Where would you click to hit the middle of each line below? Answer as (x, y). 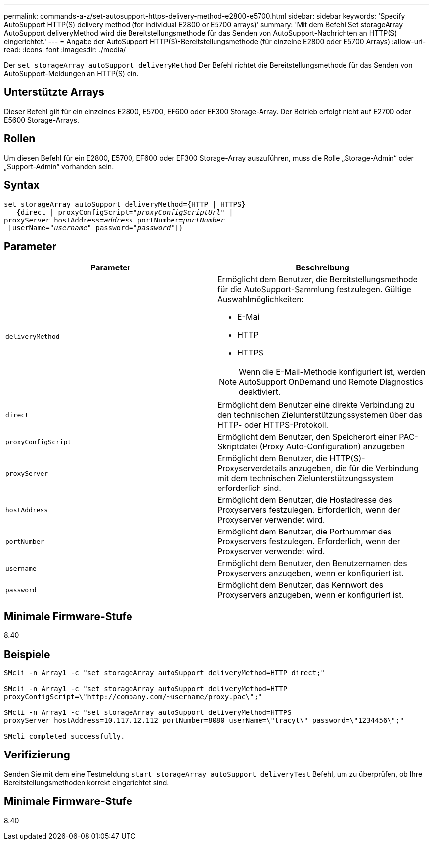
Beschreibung (323, 268)
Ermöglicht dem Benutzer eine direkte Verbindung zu (316, 405)
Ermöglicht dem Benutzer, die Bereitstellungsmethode (318, 280)
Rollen (20, 139)
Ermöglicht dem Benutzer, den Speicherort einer (307, 437)
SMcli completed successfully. (65, 736)
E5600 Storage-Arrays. (42, 120)
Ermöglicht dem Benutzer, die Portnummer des (305, 532)
